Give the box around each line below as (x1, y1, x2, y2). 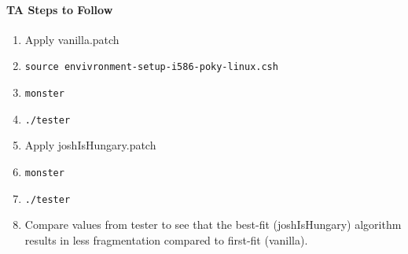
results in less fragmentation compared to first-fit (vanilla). (24, 231, 308, 248)
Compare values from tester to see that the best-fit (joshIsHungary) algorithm (24, 216, 402, 233)
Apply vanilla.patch (24, 31, 119, 47)
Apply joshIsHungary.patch (24, 137, 156, 153)
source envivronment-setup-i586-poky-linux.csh (24, 61, 278, 73)
